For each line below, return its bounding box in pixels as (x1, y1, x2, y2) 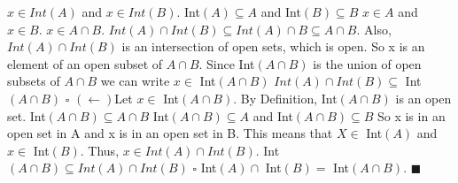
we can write (100, 72, 170, 90)
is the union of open (313, 54, 422, 72)
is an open (395, 88, 452, 107)
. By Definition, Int (233, 88, 338, 107)
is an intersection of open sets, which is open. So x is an (121, 37, 425, 56)
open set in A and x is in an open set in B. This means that (7, 124, 333, 142)
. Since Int (198, 54, 255, 72)
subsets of (7, 72, 60, 90)
